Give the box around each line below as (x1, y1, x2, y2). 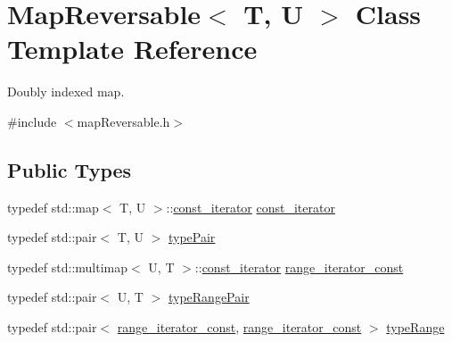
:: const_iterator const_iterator (166, 197, 335, 216)
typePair (168, 228, 216, 246)
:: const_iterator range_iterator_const (194, 257, 404, 276)
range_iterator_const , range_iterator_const (117, 318, 362, 337)
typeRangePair (168, 288, 250, 306)
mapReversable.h (77, 112, 170, 130)
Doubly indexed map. (7, 82, 125, 101)
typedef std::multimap (7, 257, 128, 276)
